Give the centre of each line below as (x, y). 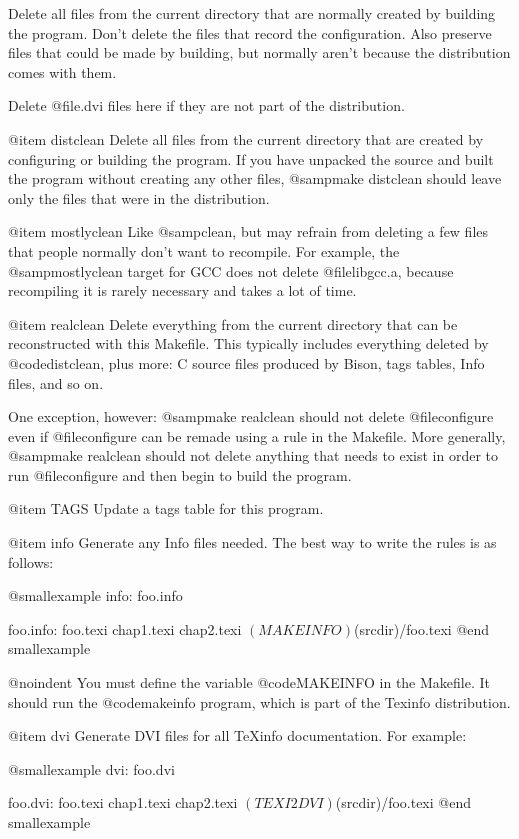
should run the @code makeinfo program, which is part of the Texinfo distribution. (259, 701)
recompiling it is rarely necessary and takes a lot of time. (182, 290)
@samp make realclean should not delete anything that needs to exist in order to (253, 455)
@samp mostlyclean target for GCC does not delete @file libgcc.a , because (231, 270)
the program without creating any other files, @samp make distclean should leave (255, 178)
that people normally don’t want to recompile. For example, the (204, 250)
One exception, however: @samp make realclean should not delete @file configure (251, 416)
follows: (31, 561)
